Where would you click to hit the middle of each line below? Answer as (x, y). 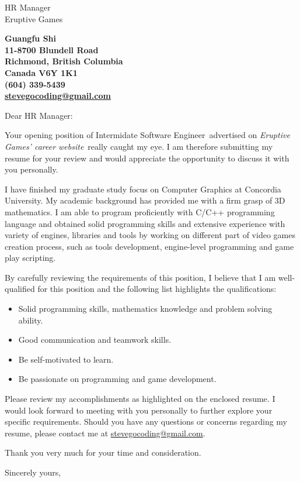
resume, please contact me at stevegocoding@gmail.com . (105, 433)
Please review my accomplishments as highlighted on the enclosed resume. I (140, 399)
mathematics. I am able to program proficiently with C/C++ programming (140, 211)
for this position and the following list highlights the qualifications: (157, 289)
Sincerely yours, (33, 472)
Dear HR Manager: (39, 115)
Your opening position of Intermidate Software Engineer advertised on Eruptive (147, 135)
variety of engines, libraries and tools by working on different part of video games (150, 235)
